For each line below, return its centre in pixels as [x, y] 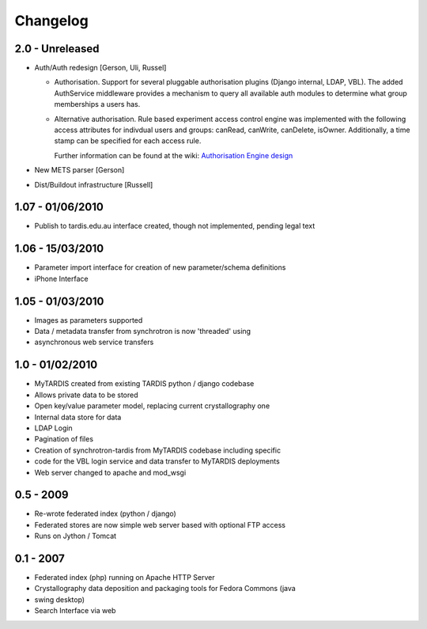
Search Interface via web [75, 611]
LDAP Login [53, 428]
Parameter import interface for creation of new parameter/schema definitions [160, 267]
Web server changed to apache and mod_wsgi [110, 472]
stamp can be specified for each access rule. [128, 141]
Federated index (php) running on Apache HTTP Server [125, 578]
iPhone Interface [61, 279]
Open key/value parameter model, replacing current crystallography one [152, 406]
